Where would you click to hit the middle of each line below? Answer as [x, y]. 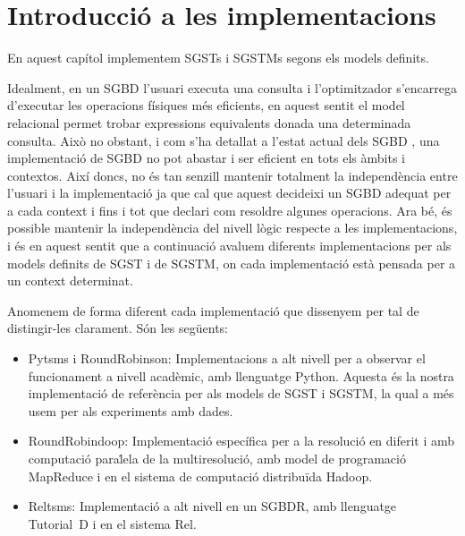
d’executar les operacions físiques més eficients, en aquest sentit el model [206, 105]
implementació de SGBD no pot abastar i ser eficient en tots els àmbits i [207, 158]
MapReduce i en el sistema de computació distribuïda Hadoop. [200, 476]
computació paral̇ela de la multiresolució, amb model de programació [217, 458]
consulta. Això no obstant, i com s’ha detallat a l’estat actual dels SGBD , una [224, 140]
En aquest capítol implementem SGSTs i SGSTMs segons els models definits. [218, 58]
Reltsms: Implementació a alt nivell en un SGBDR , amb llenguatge [212, 506]
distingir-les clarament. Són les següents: [118, 328]
